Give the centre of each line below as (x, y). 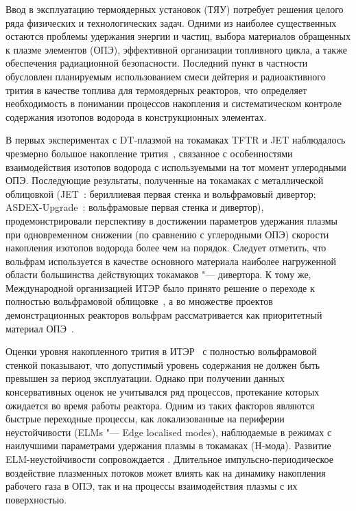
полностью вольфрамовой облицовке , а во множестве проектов (139, 301)
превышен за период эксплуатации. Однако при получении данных (145, 378)
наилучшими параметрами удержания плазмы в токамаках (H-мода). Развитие (168, 445)
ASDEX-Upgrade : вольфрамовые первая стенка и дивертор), (135, 207)
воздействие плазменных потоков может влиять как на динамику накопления (166, 472)
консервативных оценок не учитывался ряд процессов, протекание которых (163, 392)
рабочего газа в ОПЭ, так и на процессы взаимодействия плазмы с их (152, 486)
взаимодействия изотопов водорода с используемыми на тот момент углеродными (176, 167)
